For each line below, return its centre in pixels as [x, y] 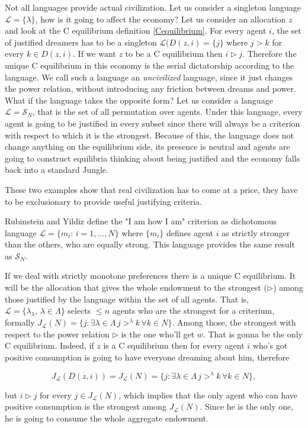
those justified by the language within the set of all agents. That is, [127, 299]
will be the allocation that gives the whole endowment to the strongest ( [136, 287]
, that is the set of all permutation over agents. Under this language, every [167, 112]
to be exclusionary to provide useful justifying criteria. [103, 201]
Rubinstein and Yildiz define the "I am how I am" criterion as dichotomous [141, 221]
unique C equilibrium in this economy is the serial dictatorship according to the [150, 65]
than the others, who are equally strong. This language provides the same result [150, 244]
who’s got [270, 345]
